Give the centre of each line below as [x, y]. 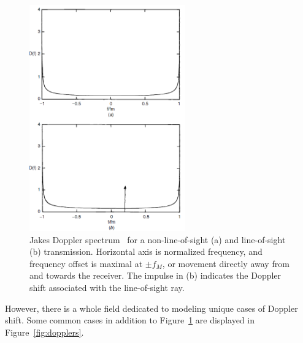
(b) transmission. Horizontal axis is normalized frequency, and [146, 251]
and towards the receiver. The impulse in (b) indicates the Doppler [155, 275]
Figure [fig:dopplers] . [44, 332]
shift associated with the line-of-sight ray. [107, 288]
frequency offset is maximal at [86, 263]
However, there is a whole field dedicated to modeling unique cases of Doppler [151, 308]
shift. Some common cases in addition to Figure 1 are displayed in [130, 320]
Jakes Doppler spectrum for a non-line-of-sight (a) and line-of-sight [158, 239]
